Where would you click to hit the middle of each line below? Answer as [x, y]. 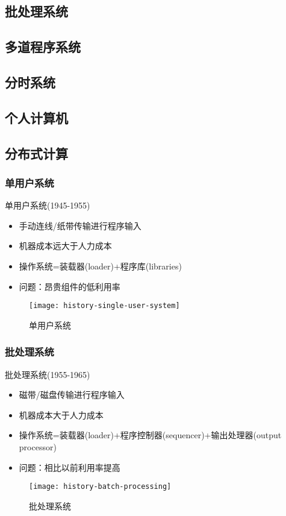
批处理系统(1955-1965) [48, 374]
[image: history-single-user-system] [104, 306]
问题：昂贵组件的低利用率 [70, 286]
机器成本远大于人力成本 [65, 246]
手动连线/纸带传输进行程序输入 [80, 225]
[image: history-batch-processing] [100, 487]
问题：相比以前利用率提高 [70, 467]
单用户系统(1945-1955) [48, 205]
